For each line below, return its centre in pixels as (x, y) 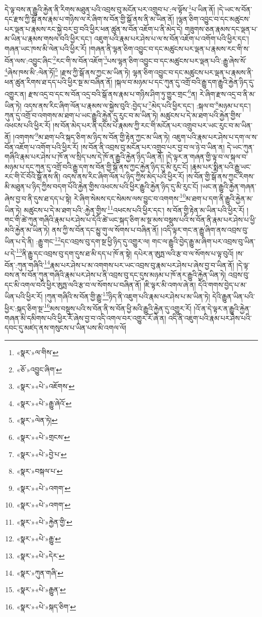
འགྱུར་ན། (15, 94)
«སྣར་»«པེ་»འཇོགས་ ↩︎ (46, 386)
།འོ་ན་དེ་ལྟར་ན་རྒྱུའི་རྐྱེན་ (222, 308)
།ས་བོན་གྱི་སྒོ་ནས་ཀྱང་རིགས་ (221, 176)
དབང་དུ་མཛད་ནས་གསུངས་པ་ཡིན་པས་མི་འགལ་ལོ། (66, 328)
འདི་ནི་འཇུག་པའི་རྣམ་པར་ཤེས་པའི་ (210, 318)
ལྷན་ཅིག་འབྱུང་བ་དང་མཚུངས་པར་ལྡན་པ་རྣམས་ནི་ (193, 72)
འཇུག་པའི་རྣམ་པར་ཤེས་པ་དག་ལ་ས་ (215, 137)
